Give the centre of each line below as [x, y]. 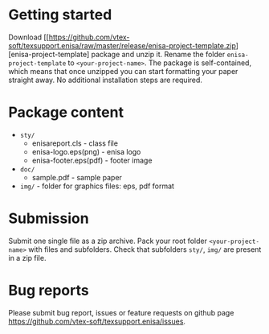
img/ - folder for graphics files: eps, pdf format [97, 186]
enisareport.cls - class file [75, 143]
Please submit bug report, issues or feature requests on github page [121, 312]
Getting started [60, 15]
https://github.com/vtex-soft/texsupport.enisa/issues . [97, 321]
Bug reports [49, 291]
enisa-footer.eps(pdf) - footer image [92, 160]
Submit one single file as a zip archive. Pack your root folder [108, 241]
